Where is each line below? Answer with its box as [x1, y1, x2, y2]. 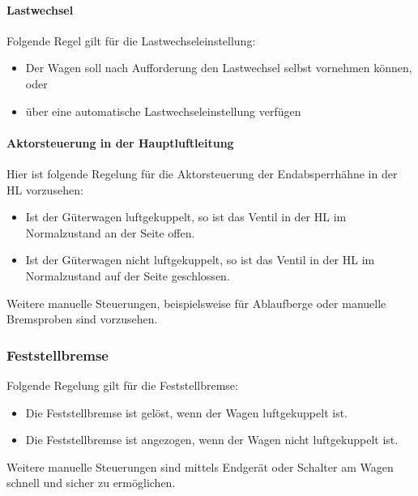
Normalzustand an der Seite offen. [25, 224, 195, 241]
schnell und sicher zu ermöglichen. [6, 474, 176, 491]
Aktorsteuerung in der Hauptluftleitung [6, 134, 234, 151]
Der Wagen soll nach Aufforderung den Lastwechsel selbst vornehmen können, [25, 59, 412, 76]
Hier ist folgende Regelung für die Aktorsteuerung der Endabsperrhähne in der [6, 165, 398, 182]
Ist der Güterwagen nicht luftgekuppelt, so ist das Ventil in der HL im [25, 251, 375, 268]
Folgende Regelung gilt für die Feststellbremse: [6, 376, 238, 393]
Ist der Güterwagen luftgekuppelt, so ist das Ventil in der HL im [25, 208, 347, 225]
